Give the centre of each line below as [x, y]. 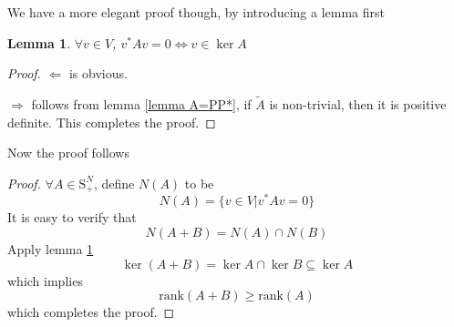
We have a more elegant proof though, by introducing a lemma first [196, 12]
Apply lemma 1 [51, 248]
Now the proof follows [68, 153]
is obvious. [98, 73]
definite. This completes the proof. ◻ [112, 122]
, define [114, 183]
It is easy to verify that [72, 217]
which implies [45, 280]
